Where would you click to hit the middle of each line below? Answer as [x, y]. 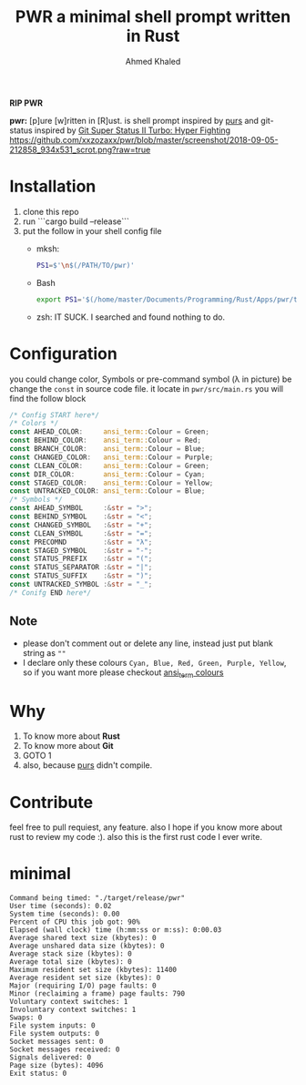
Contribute [51, 802]
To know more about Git [68, 746]
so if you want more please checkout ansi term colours [123, 673]
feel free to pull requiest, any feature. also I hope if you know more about [146, 827]
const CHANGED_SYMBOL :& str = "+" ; [81, 525]
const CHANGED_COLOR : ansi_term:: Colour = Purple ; [112, 457]
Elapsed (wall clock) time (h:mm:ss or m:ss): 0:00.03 [116, 930]
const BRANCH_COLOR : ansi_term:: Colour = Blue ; [107, 449]
